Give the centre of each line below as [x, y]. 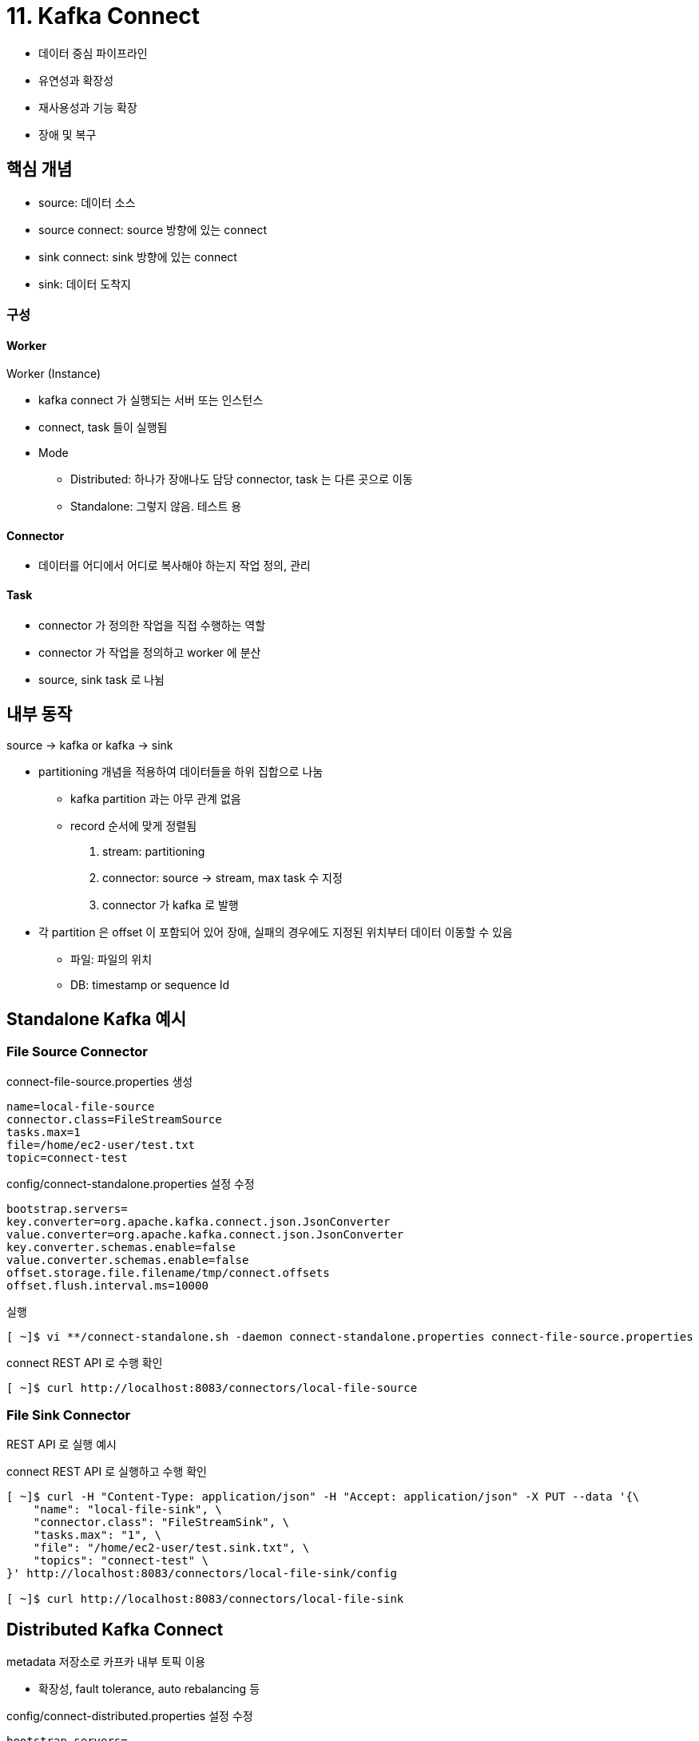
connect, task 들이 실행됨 [103, 427]
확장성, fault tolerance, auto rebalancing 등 [149, 1689]
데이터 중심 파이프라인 [93, 53]
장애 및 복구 [68, 134]
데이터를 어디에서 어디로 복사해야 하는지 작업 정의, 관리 [175, 566]
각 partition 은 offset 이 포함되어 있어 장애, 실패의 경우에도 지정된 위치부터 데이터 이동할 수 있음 [276, 932]
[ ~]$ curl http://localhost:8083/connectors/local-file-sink [205, 1599]
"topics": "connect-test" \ [121, 1561]
